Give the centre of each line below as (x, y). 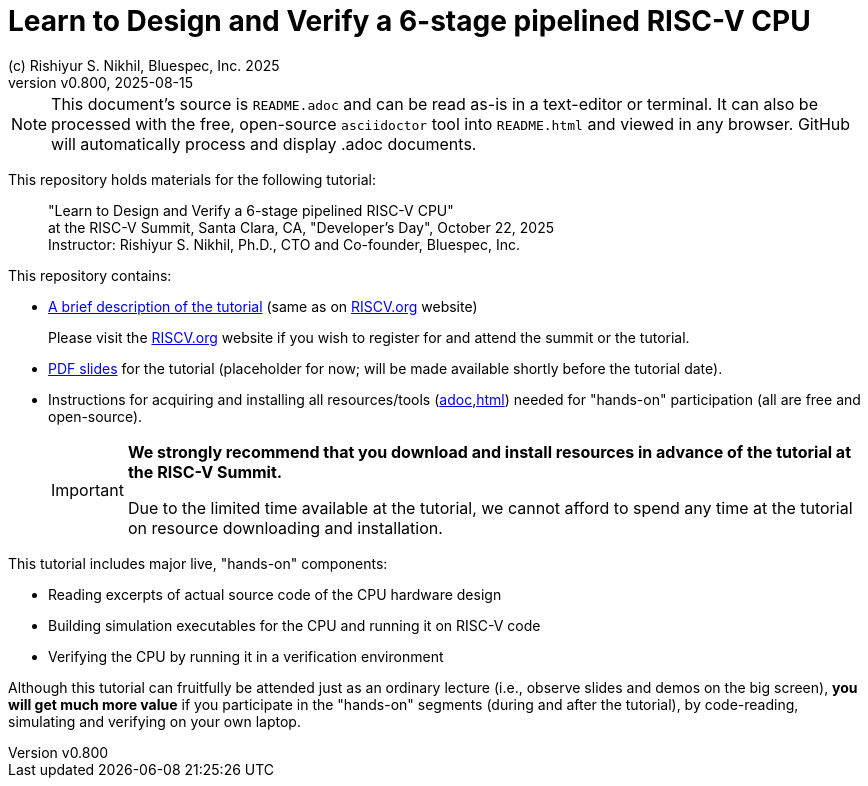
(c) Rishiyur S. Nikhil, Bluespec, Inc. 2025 (144, 65)
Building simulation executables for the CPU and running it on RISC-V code (294, 625)
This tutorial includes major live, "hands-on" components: (198, 563)
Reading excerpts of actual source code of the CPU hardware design (275, 594)
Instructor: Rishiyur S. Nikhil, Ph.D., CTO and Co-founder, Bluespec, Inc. (284, 244)
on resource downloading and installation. (285, 527)
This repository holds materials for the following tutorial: (192, 179)
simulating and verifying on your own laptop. (154, 721)
